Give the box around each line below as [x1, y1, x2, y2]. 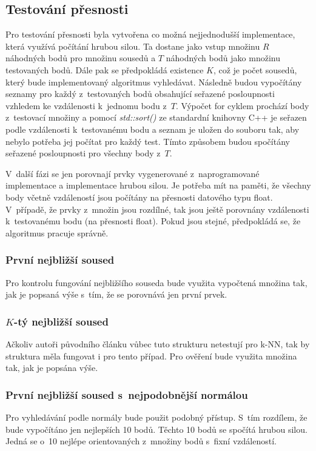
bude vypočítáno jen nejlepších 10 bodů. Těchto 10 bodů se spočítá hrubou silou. [5, 423, 308, 435]
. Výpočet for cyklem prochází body [175, 99, 309, 112]
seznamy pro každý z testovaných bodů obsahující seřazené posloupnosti [5, 87, 275, 100]
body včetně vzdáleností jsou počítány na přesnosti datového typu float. [5, 190, 273, 203]
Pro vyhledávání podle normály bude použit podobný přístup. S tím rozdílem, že [5, 410, 308, 423]
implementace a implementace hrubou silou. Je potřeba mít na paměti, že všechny [5, 179, 311, 192]
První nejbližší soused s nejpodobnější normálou [5, 387, 248, 402]
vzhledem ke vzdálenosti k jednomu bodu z [5, 99, 167, 112]
